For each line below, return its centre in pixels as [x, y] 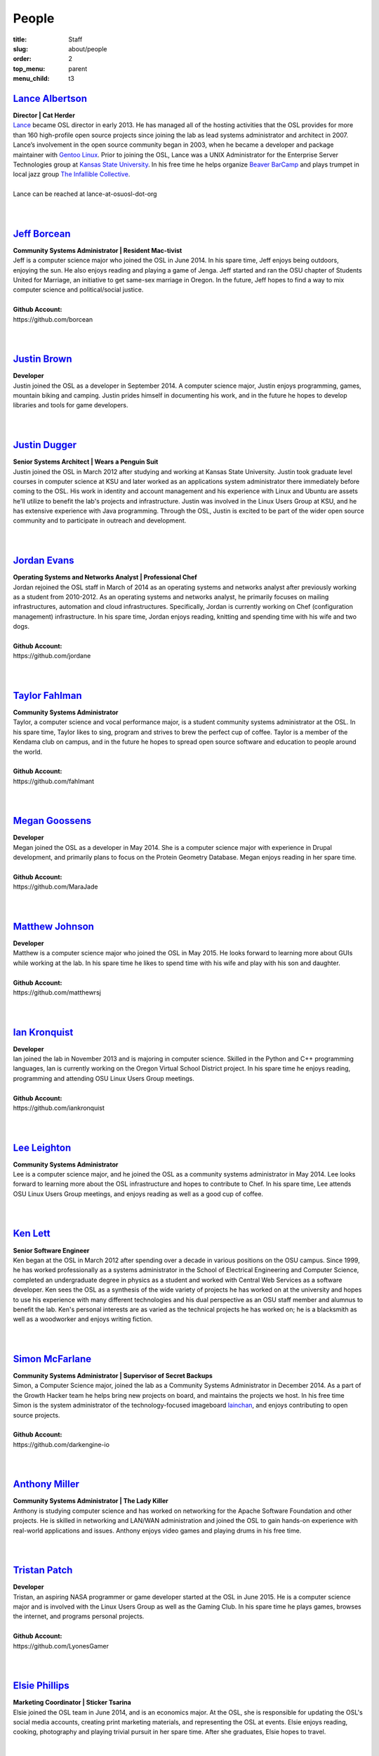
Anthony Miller [46, 1485]
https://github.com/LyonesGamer [61, 1646]
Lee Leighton [42, 1147]
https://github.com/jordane [52, 656]
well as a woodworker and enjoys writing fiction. [83, 1319]
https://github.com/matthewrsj [57, 992]
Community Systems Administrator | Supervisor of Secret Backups [113, 1375]
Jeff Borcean [42, 234]
